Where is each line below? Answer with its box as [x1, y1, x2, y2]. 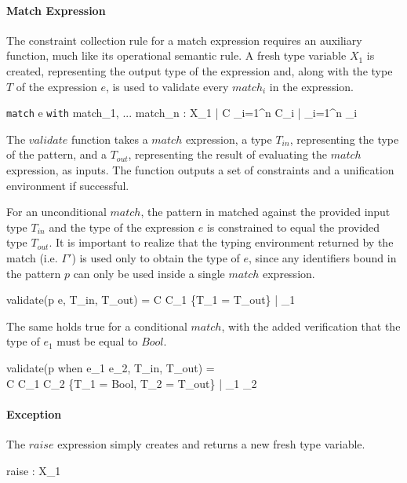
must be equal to [56, 333, 138, 349]
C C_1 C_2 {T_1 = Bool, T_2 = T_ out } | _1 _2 [6, 375, 257, 391]
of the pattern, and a [6, 146, 107, 163]
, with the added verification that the [221, 317, 401, 334]
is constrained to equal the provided [206, 218, 380, 235]
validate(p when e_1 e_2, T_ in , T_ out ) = [6, 359, 215, 375]
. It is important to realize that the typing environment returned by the [49, 234, 394, 251]
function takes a [71, 130, 148, 147]
